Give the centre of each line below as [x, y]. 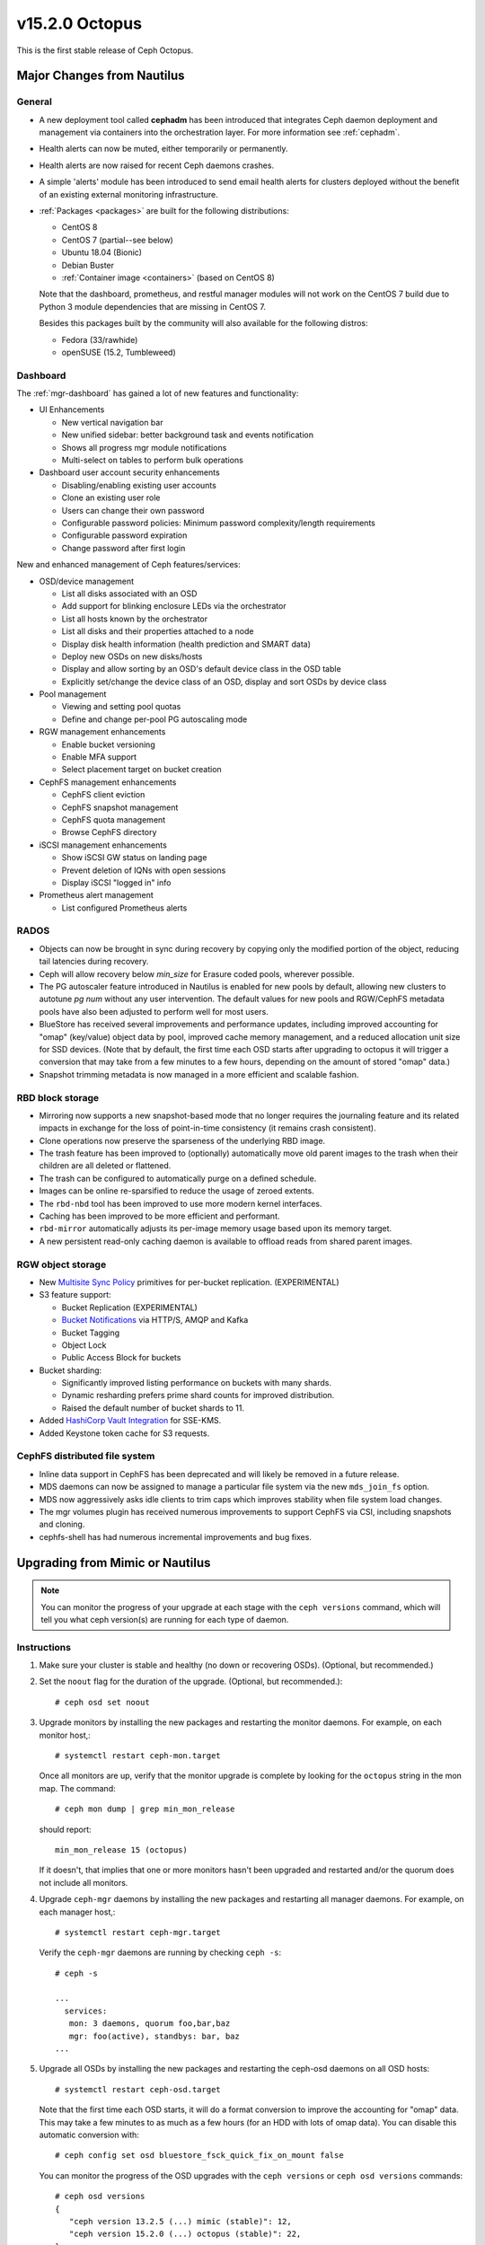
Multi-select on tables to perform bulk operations [153, 460]
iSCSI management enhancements [103, 845]
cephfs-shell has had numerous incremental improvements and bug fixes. [175, 1536]
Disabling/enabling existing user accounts [139, 485]
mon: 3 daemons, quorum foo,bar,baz [150, 2024]
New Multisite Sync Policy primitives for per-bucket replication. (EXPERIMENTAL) [190, 1282]
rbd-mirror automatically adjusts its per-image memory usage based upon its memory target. [216, 1228]
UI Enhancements [72, 409]
